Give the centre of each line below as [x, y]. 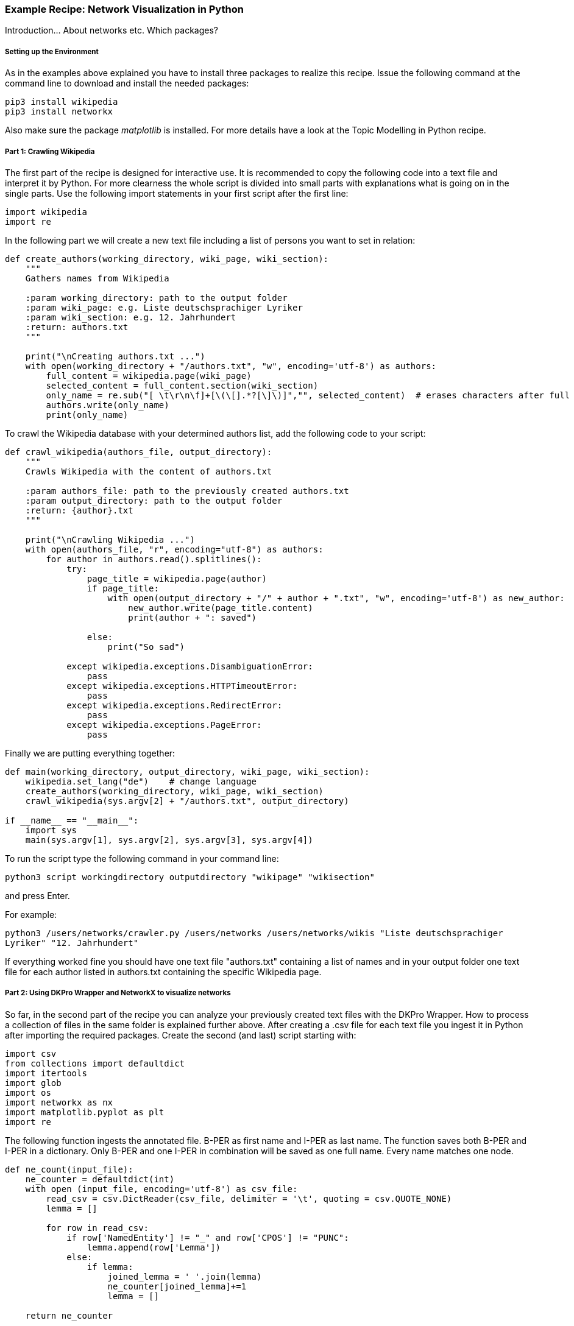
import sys [51, 830]
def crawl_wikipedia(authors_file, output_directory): [139, 452]
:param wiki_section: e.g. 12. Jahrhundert [131, 317]
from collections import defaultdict [95, 1063]
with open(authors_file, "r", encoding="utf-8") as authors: [174, 549]
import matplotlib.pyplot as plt [85, 1112]
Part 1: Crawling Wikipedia [50, 151]
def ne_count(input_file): [69, 1169]
